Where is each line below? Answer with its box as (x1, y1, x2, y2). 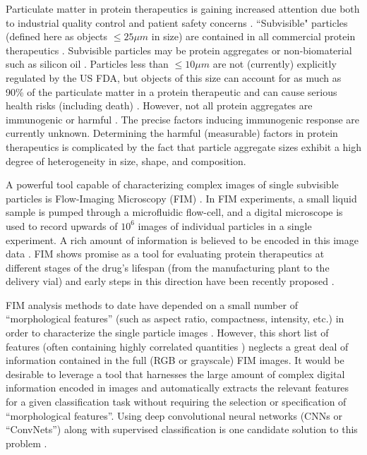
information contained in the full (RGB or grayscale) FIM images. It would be (6, 353, 344, 368)
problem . (6, 435, 47, 450)
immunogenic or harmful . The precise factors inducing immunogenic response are (6, 111, 360, 126)
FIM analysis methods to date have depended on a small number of (6, 297, 298, 312)
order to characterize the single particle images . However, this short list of (6, 325, 329, 340)
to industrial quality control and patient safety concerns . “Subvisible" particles (6, 15, 348, 30)
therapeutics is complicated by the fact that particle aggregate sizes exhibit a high (6, 139, 362, 154)
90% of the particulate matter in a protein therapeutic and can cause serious (6, 84, 337, 99)
